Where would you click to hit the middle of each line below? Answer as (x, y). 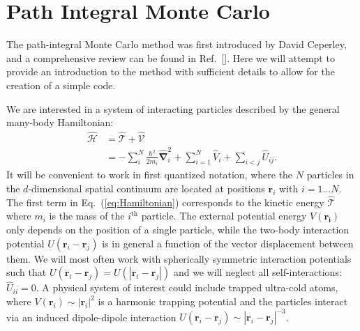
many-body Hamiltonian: (60, 122)
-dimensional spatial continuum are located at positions (147, 188)
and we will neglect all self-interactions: (257, 272)
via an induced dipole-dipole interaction (91, 317)
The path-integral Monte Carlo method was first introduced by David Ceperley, (177, 44)
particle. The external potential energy (224, 216)
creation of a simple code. (61, 85)
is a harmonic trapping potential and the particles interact (223, 301)
